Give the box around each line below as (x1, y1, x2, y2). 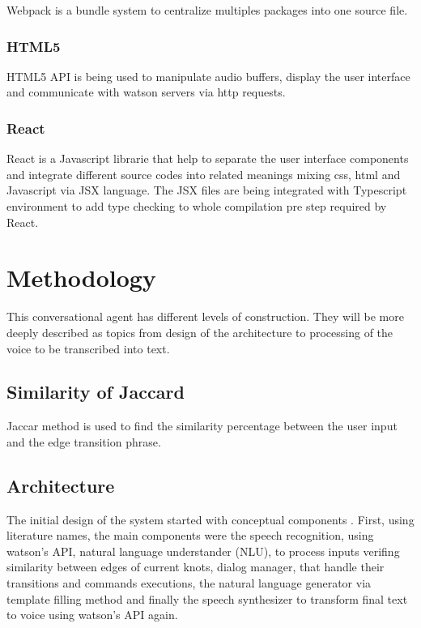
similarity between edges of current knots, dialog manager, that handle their (6, 558, 385, 575)
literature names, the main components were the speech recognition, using (6, 527, 374, 544)
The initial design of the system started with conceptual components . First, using (6, 511, 415, 528)
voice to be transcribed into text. (6, 340, 170, 357)
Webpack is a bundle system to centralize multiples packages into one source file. (6, 2, 408, 18)
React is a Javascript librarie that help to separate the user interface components (6, 150, 409, 167)
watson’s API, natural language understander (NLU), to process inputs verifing (6, 542, 400, 559)
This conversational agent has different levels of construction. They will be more (6, 308, 404, 325)
